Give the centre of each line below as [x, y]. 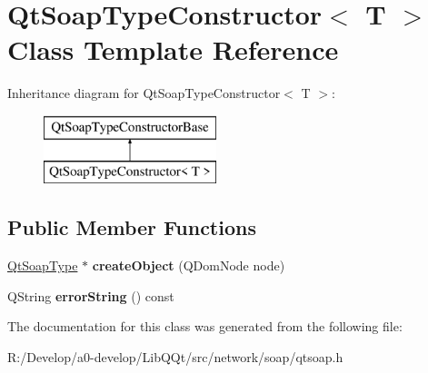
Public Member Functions [132, 227]
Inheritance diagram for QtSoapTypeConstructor [144, 93]
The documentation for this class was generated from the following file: [205, 326]
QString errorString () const [91, 295]
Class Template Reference [173, 49]
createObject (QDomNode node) [189, 265]
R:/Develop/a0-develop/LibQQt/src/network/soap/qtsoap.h [175, 357]
